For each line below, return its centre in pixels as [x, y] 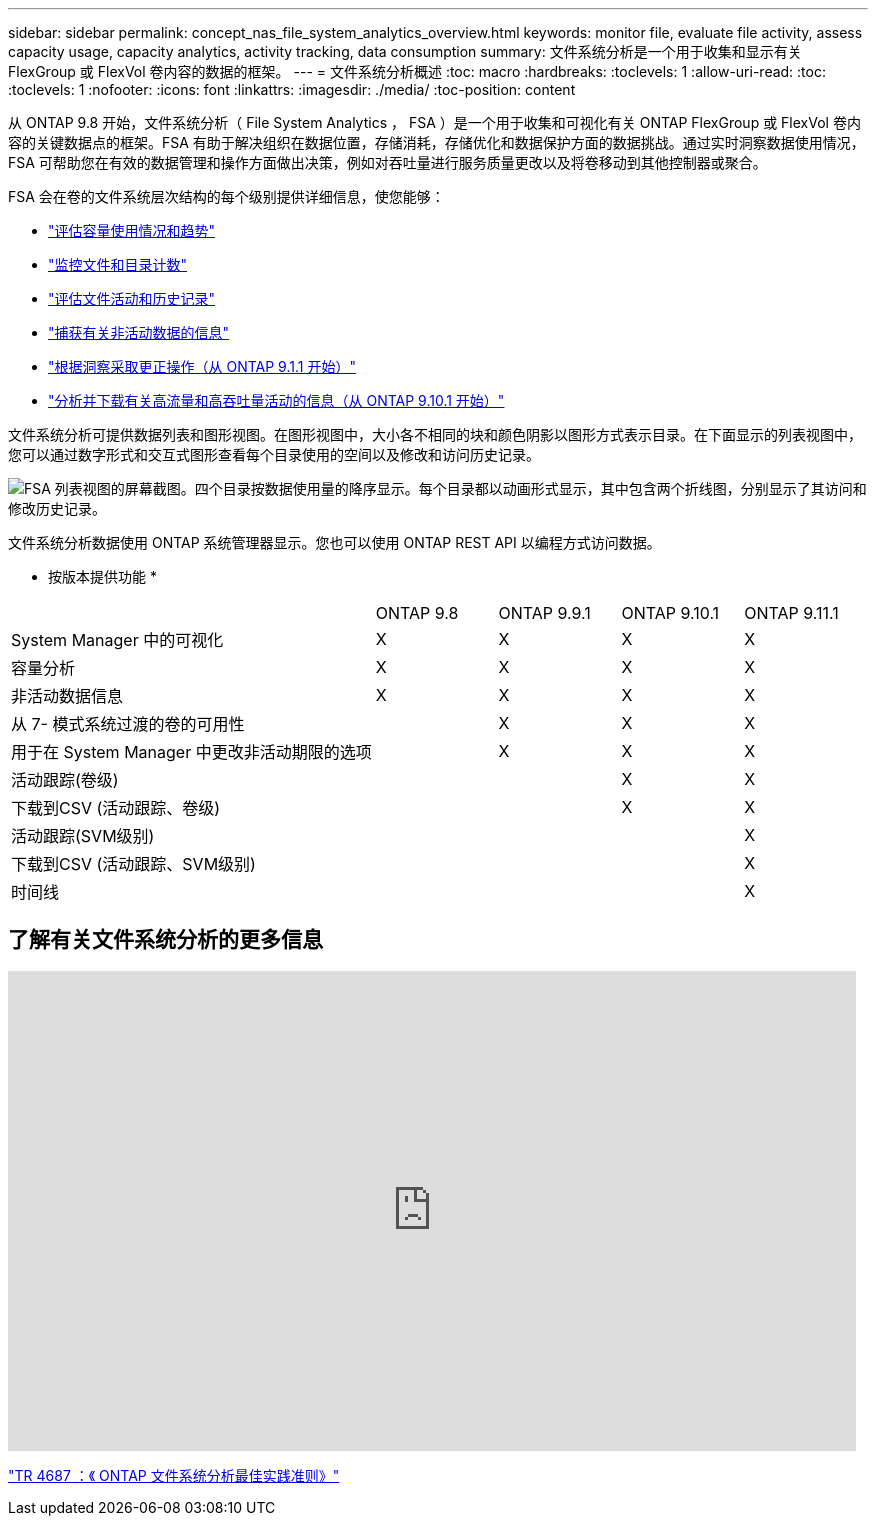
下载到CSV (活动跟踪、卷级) [116, 808]
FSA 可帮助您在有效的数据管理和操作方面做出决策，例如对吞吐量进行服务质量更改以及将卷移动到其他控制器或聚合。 [387, 162]
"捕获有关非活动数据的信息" [139, 332]
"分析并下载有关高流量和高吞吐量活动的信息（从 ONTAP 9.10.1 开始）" [276, 400]
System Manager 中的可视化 [117, 640]
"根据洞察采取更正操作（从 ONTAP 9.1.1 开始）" [202, 366]
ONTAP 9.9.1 [544, 613]
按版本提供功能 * [102, 576]
